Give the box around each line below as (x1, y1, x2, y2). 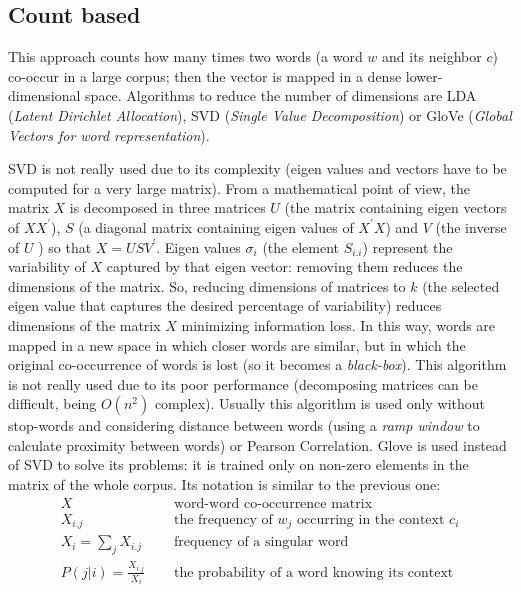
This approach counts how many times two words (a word (8, 46, 363, 67)
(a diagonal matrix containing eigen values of (78, 216, 354, 237)
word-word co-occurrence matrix (173, 496, 373, 511)
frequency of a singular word (173, 535, 349, 550)
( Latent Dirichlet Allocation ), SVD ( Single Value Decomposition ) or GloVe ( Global (8, 104, 512, 125)
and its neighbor (382, 46, 482, 67)
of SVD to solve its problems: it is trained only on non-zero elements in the (8, 454, 469, 475)
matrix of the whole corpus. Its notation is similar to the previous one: (8, 474, 441, 495)
